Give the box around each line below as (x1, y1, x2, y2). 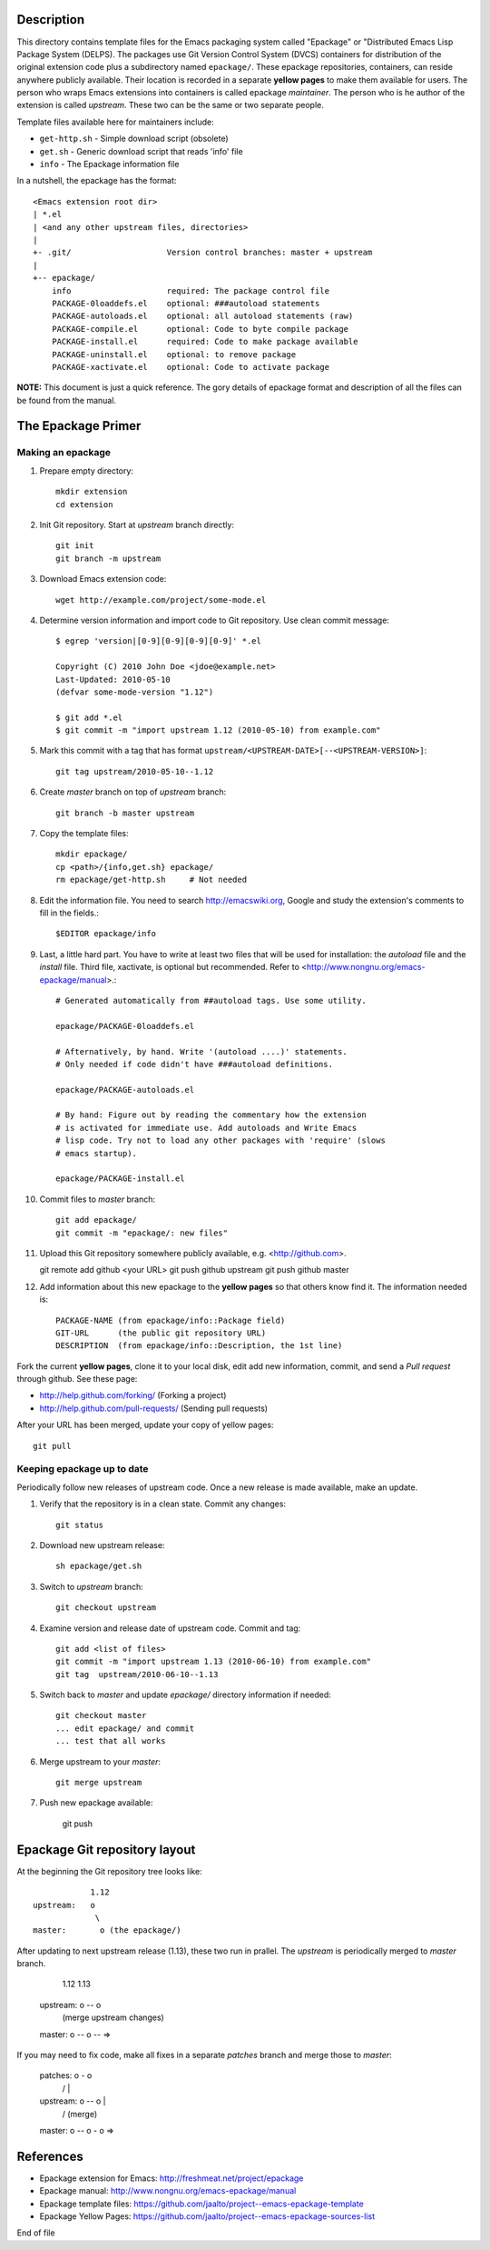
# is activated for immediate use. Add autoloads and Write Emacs (55, 1123, 358, 1133)
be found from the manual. (16, 395, 117, 405)
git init (55, 541, 94, 551)
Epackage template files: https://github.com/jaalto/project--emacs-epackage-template (39, 2198, 365, 2209)
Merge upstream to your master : (39, 1755, 162, 1767)
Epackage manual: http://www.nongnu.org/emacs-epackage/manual (39, 2185, 297, 2196)
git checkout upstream (55, 1603, 157, 1613)
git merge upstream (55, 1777, 142, 1788)
